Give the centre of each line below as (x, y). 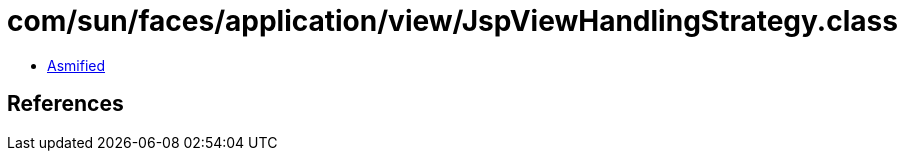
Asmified (76, 65)
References (65, 104)
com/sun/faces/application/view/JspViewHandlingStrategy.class (452, 21)
